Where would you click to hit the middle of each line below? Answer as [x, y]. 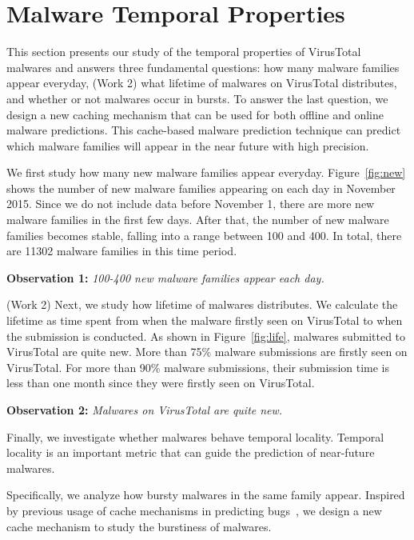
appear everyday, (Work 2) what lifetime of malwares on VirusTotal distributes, [202, 83]
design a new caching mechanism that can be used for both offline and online [195, 114]
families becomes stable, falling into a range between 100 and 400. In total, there [204, 235]
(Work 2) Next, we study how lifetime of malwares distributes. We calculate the [202, 304]
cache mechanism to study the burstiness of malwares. [139, 526]
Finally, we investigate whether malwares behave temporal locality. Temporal [195, 436]
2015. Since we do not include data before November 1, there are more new [191, 204]
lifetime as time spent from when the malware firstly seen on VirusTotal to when [205, 320]
